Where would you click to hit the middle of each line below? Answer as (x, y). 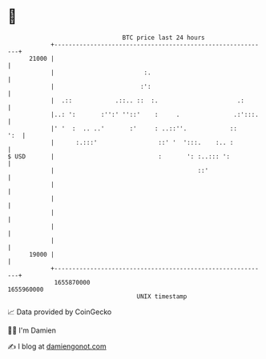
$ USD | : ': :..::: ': (119, 156)
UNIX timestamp (162, 296)
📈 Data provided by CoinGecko (60, 312)
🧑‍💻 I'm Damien (32, 330)
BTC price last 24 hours (163, 38)
